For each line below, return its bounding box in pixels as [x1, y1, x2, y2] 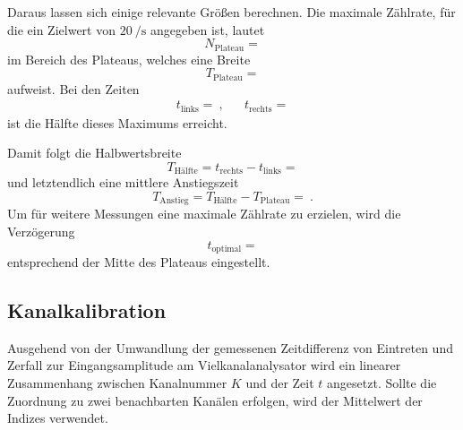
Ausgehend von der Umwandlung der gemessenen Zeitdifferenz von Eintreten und [7, 338, 453, 357]
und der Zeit [245, 374, 314, 392]
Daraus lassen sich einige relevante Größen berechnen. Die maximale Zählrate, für [7, 3, 456, 21]
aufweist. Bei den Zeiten [7, 79, 140, 98]
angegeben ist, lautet [150, 20, 265, 39]
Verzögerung [7, 222, 75, 241]
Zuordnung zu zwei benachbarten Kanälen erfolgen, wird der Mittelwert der [7, 391, 423, 409]
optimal [211, 245, 242, 254]
